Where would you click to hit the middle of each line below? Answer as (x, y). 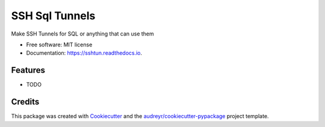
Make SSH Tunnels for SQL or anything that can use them (83, 34)
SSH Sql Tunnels (53, 16)
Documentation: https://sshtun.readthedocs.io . (84, 53)
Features (28, 70)
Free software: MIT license (59, 45)
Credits (25, 102)
